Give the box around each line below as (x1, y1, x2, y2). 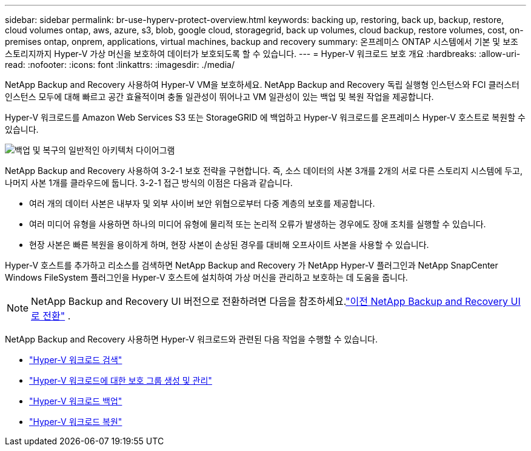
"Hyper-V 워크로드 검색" (29, 355, 122, 365)
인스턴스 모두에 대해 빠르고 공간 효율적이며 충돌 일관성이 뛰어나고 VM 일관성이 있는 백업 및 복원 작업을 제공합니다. (5, 92, 434, 102)
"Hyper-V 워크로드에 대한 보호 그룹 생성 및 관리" (29, 375, 212, 386)
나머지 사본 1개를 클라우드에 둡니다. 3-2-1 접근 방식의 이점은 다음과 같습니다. (5, 178, 293, 188)
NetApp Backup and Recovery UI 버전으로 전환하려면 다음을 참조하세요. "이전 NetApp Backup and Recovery (31, 295, 509, 307)
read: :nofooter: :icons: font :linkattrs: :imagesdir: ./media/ (5, 59, 235, 70)
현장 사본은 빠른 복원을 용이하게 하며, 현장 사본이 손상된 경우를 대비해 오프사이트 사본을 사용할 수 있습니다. (29, 239, 429, 250)
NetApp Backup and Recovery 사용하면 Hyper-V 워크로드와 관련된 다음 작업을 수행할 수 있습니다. (5, 334, 378, 344)
